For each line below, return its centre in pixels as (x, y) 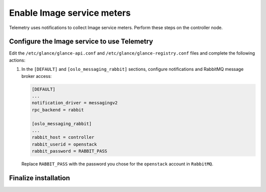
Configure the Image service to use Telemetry (81, 42)
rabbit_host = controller (63, 137)
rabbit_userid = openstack (64, 144)
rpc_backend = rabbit (58, 110)
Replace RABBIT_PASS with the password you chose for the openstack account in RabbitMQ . (117, 164)
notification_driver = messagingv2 (75, 103)
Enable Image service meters (70, 13)
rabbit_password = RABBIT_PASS (70, 151)
